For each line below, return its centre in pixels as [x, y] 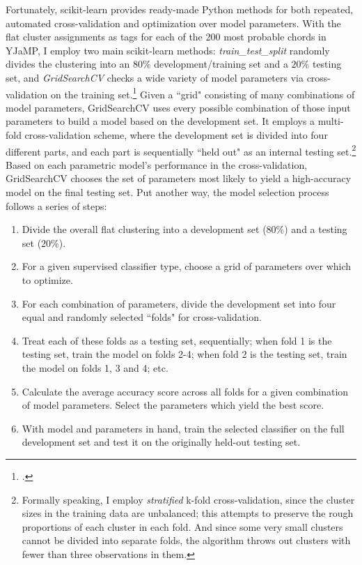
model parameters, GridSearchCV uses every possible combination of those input [178, 107]
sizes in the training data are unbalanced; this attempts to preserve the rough [188, 513]
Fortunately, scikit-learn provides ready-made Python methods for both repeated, [180, 9]
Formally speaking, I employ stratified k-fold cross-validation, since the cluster [188, 499]
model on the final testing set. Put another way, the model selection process [167, 192]
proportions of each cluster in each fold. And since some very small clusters [182, 526]
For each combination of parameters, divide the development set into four [179, 303]
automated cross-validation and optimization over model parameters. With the [173, 23]
